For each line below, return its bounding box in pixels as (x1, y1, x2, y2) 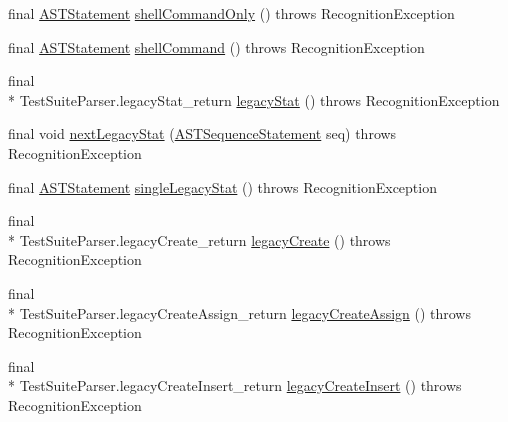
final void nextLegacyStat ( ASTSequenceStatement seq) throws (8, 123, 397, 144)
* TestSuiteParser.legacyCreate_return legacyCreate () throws (8, 229, 391, 250)
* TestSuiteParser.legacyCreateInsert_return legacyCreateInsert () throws (8, 375, 462, 396)
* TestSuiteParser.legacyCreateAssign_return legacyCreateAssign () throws (8, 302, 471, 323)
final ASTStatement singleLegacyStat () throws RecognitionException (8, 176, 437, 197)
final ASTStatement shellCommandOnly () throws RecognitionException (8, 3, 455, 23)
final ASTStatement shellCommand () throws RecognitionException (8, 36, 425, 57)
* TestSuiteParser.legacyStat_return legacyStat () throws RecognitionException (8, 89, 500, 110)
